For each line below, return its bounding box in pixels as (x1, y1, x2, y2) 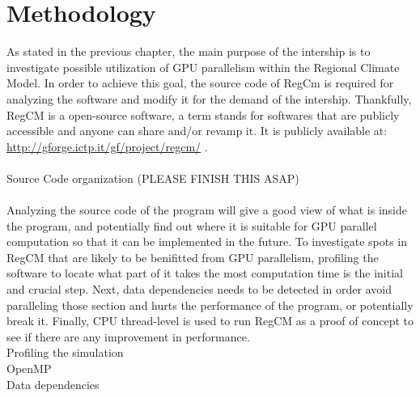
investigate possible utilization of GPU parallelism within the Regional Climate (6, 58, 400, 75)
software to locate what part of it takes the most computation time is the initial (6, 265, 403, 282)
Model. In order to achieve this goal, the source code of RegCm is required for (6, 74, 394, 91)
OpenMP (6, 360, 52, 376)
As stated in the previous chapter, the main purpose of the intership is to (6, 43, 371, 60)
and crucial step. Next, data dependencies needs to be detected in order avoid (6, 281, 392, 298)
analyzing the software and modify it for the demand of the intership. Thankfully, (6, 90, 412, 107)
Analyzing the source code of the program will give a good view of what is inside (6, 201, 407, 218)
